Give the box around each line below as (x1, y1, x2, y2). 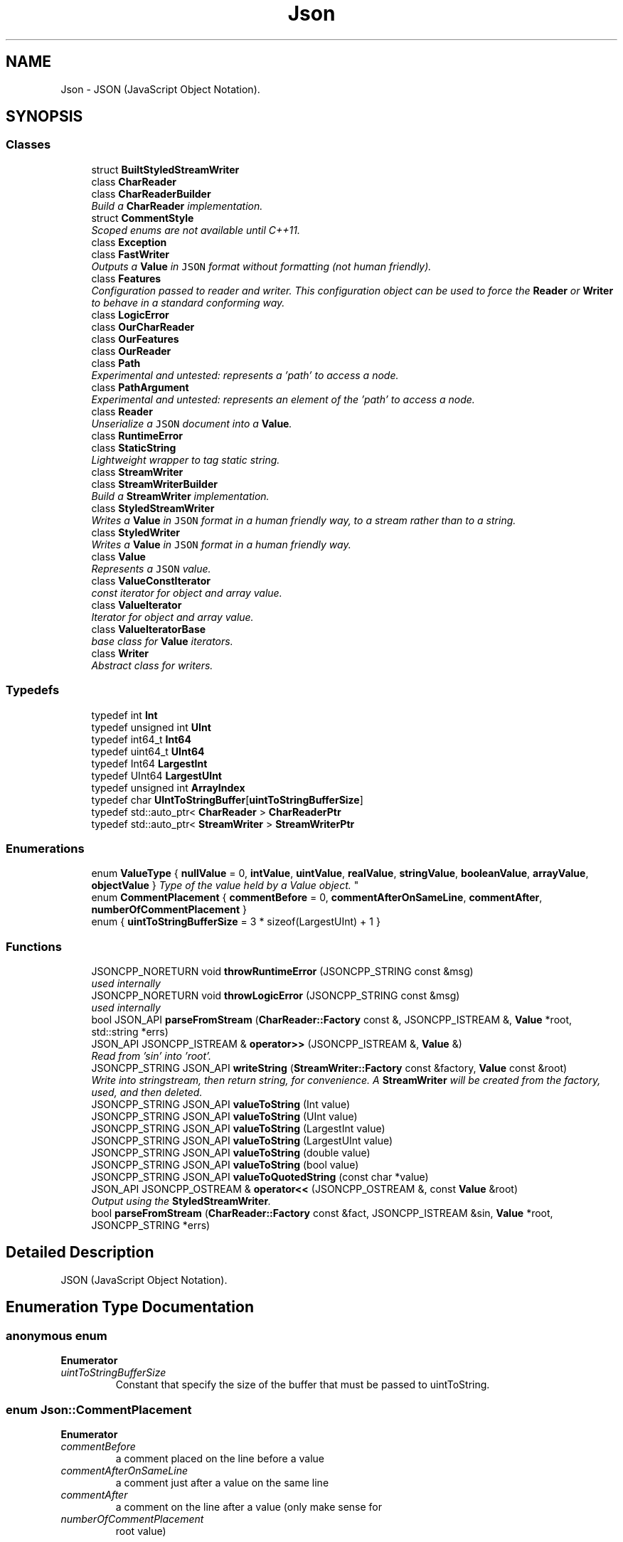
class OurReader (91, 344, 171, 357)
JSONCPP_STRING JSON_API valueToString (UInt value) (91, 1110, 358, 1123)
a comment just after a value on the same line (115, 1476, 329, 1489)
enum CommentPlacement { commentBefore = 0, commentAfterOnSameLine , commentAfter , (91, 891, 543, 904)
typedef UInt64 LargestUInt (91, 769, 222, 782)
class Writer (91, 647, 149, 659)
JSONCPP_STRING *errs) (91, 1219, 211, 1232)
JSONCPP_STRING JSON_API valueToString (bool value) (91, 1159, 359, 1171)
